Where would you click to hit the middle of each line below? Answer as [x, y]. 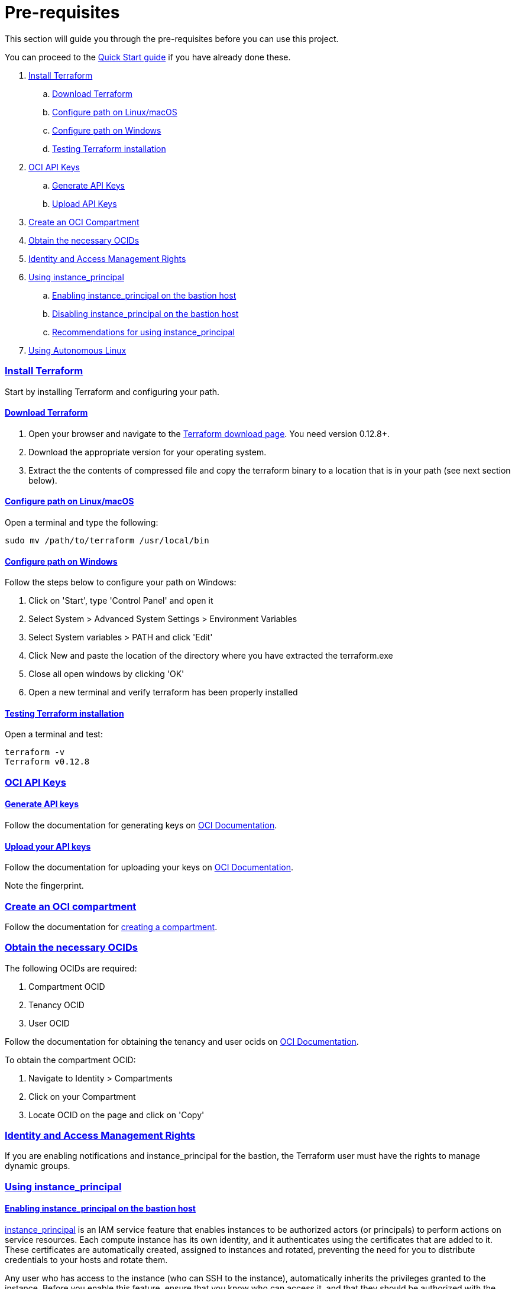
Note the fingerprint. [44, 886]
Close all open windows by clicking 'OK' [106, 674]
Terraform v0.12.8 [47, 762]
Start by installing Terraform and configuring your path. [112, 391]
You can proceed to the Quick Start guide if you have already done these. [148, 57]
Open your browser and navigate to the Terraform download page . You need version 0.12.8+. [209, 433]
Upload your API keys [48, 846]
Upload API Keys [85, 203]
